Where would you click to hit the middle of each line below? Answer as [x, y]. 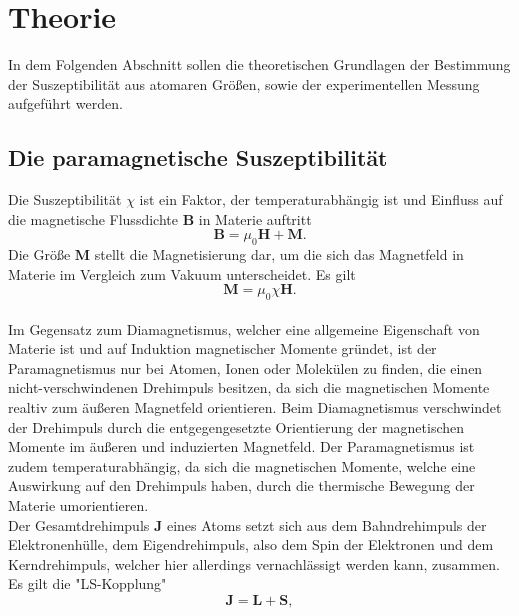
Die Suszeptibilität [65, 199]
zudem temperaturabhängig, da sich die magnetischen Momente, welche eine [242, 465]
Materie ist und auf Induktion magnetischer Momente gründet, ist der [222, 348]
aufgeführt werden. [65, 103]
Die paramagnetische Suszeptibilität [198, 157]
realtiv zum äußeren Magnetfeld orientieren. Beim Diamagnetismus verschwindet [255, 407]
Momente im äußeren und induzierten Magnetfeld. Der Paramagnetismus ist [241, 446]
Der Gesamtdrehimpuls [79, 524]
